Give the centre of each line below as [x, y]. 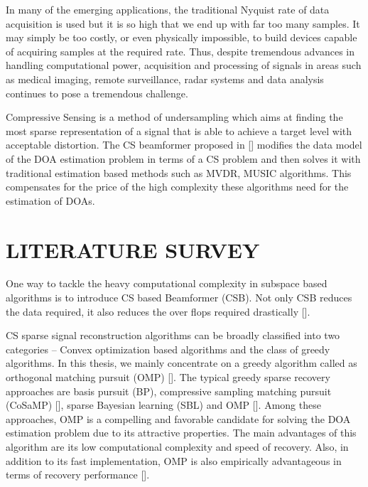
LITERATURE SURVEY [133, 249]
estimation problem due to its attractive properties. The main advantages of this [181, 433]
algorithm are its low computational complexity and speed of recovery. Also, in [177, 446]
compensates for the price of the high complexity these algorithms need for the [177, 187]
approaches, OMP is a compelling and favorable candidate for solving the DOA [178, 418]
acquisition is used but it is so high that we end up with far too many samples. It [183, 23]
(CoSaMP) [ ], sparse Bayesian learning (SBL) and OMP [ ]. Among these [163, 405]
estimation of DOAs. [50, 200]
